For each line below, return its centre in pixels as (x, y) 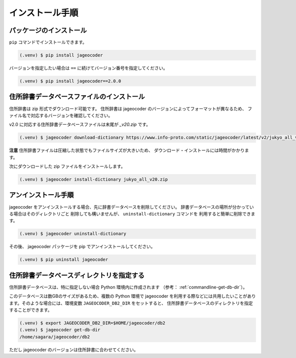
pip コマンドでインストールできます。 (48, 42)
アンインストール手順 (41, 195)
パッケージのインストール (48, 30)
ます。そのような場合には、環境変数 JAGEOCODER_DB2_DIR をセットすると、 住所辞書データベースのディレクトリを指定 (131, 303)
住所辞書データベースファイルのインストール (77, 97)
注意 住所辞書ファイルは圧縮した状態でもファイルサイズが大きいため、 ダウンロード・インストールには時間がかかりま (129, 150)
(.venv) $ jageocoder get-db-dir (60, 330)
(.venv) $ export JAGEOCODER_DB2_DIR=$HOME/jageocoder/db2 (92, 323)
